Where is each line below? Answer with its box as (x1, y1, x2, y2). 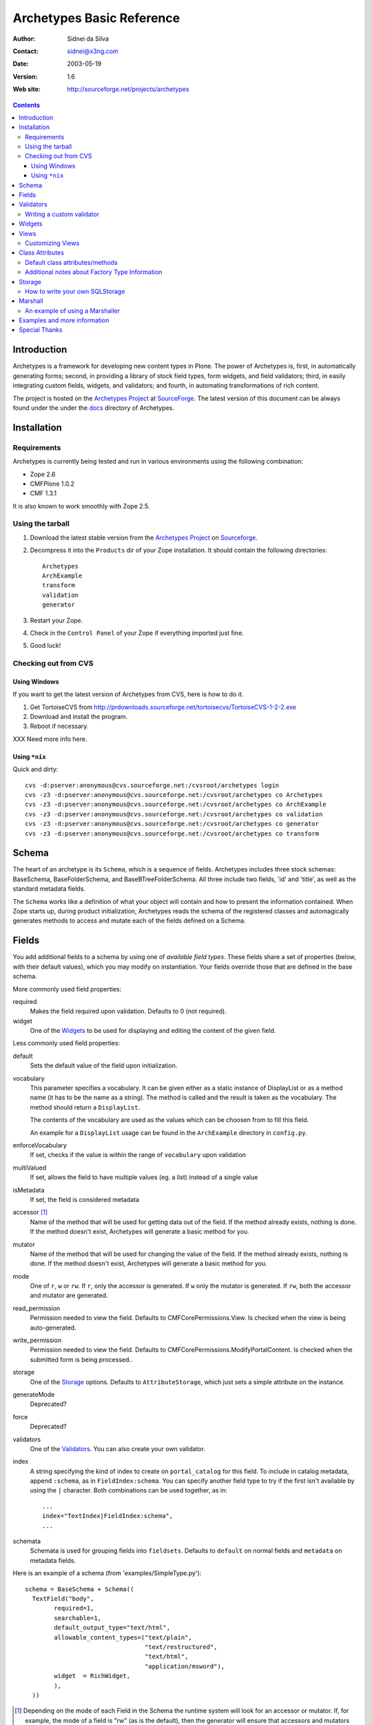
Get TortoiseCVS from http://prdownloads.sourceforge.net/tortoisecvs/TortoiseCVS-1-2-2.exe (30, 702, 296, 711)
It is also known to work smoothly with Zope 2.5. (12, 502, 150, 510)
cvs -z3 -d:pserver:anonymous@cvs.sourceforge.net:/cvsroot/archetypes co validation (25, 810, 323, 818)
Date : (12, 59, 29, 68)
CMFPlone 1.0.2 (30, 480, 75, 488)
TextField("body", (32, 1595, 94, 1602)
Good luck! (30, 642, 61, 650)
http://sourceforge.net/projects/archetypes (67, 85, 189, 93)
